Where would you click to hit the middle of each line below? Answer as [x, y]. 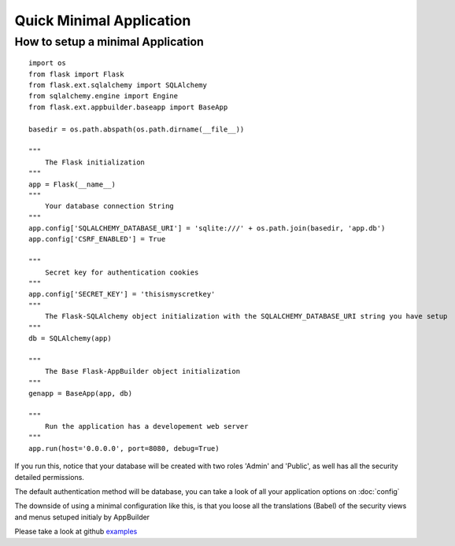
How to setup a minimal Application [109, 42]
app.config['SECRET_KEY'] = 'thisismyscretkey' [122, 294]
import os [47, 63]
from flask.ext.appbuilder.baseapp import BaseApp [128, 107]
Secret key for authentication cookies [122, 272]
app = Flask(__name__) [72, 184]
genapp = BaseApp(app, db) [81, 393]
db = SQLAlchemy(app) [70, 338]
